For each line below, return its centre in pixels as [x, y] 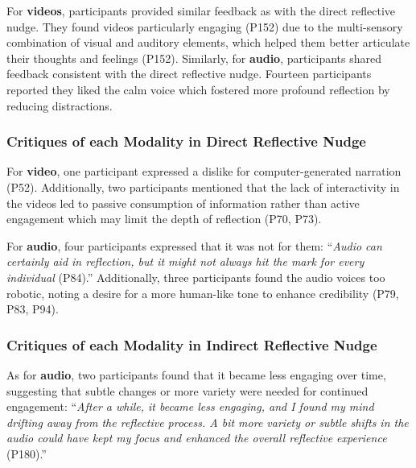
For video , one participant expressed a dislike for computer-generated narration [204, 171]
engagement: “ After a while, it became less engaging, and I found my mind [190, 406]
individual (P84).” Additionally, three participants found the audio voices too [196, 277]
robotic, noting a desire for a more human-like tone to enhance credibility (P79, [203, 293]
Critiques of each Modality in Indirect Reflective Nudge [192, 344]
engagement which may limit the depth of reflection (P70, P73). [164, 219]
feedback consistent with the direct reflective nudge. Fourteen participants [189, 74]
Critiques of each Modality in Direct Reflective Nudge [186, 141]
